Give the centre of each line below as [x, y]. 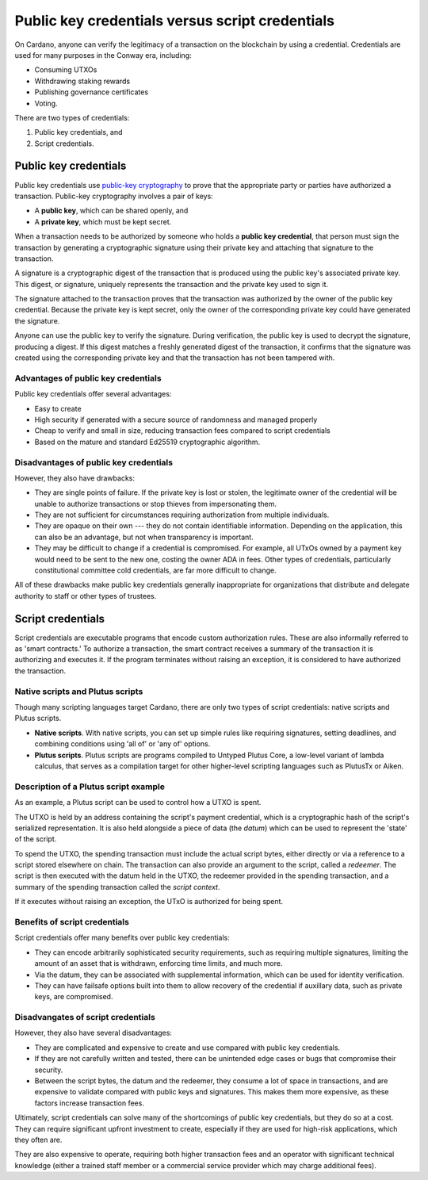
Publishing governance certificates [92, 92]
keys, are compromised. [74, 997]
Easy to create [58, 408]
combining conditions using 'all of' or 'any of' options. [122, 744]
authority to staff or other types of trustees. [86, 596]
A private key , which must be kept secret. [103, 221]
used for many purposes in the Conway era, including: [103, 55]
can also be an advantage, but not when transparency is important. [144, 537]
